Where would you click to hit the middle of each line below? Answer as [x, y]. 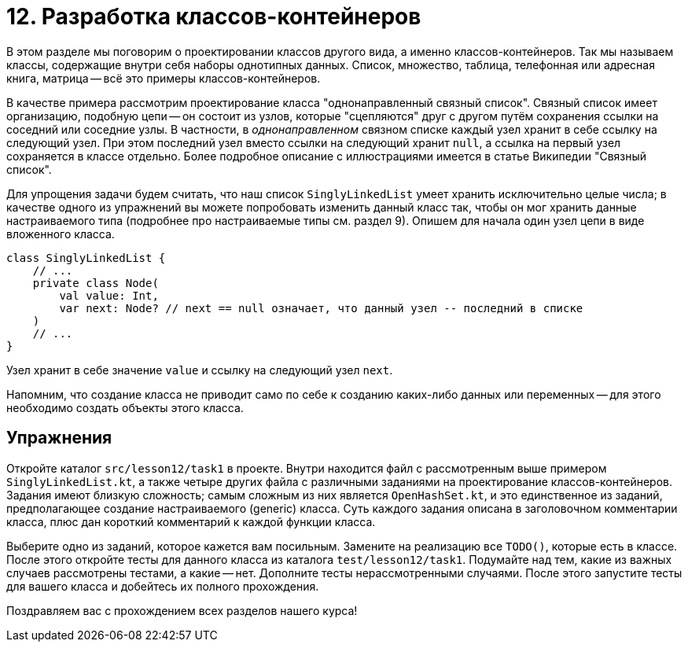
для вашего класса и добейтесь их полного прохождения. [163, 586]
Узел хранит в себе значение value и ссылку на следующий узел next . [200, 370]
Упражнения [59, 438]
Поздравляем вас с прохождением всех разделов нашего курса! [182, 610]
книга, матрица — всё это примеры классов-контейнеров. [164, 78]
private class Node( [96, 283]
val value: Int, [109, 295]
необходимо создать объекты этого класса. [125, 407]
